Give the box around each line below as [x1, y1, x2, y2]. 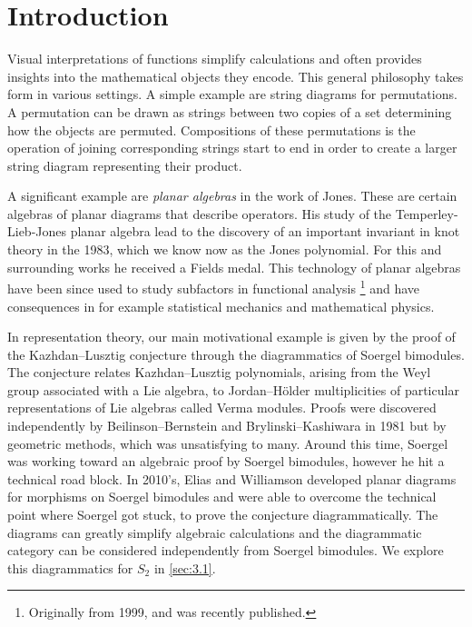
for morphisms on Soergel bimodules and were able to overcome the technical [7, 487, 437, 506]
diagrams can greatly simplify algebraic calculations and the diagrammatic [7, 522, 422, 542]
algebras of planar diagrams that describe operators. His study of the [7, 204, 392, 223]
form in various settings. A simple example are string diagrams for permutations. [7, 85, 457, 104]
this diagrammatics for [7, 558, 133, 577]
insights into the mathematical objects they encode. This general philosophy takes [7, 66, 464, 85]
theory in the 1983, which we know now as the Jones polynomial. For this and [7, 240, 442, 259]
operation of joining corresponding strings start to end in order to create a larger [7, 138, 457, 157]
